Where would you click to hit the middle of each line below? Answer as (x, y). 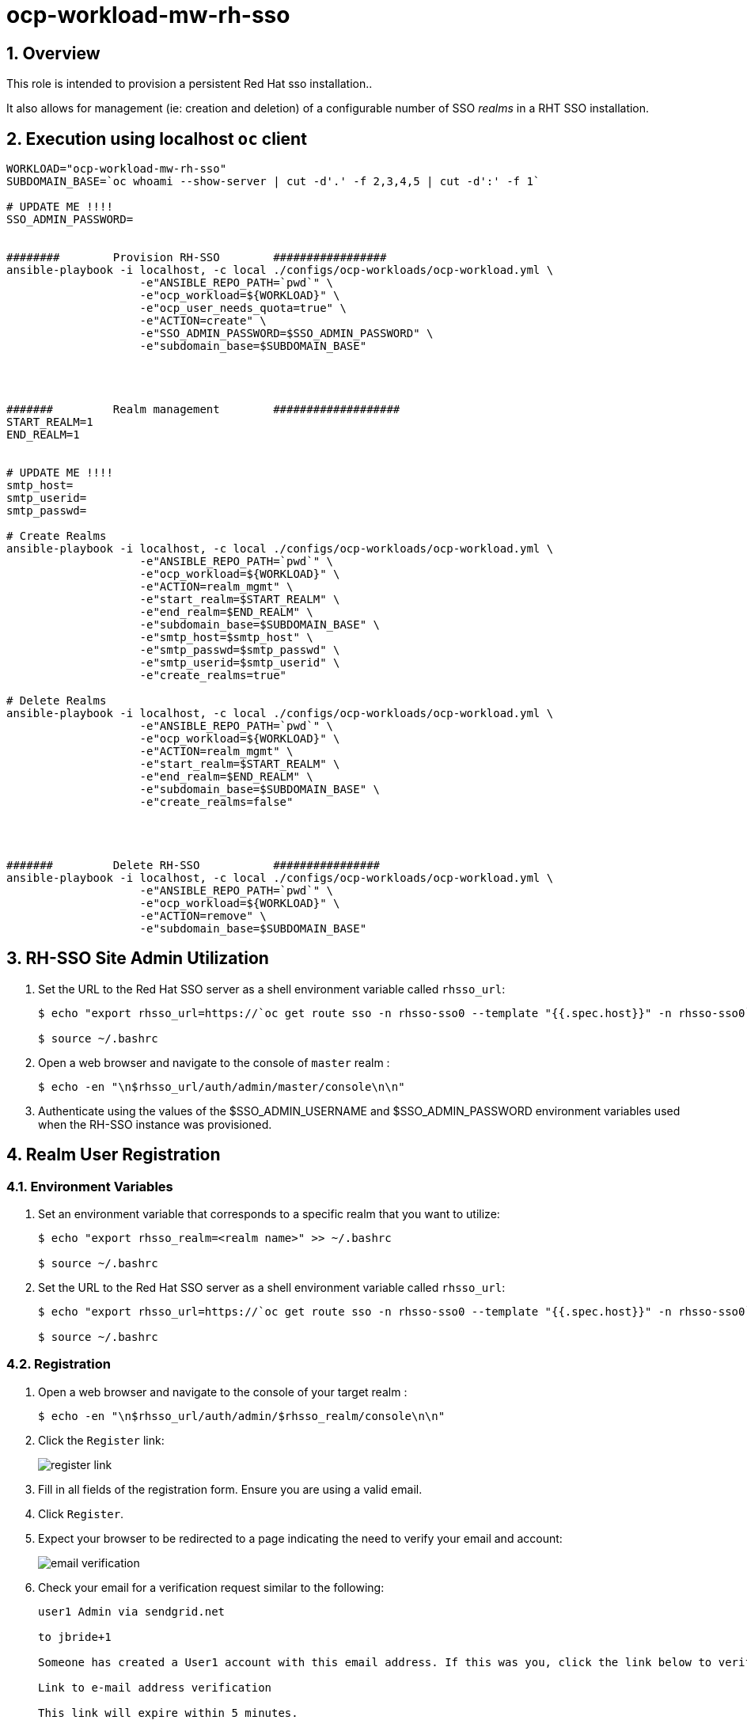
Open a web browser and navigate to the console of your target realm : (223, 1392)
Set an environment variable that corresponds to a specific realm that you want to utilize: (269, 1214)
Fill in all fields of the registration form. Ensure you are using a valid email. (230, 1489)
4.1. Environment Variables (90, 1186)
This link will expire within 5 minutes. (168, 1713)
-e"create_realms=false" (216, 802)
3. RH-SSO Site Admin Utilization (138, 959)
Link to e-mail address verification (155, 1687)
